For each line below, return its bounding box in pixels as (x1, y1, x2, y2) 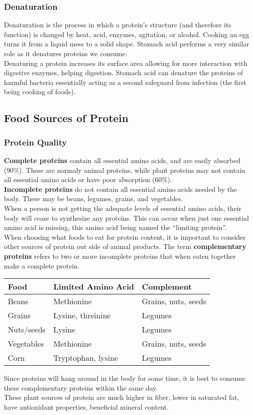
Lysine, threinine (53, 310, 111, 321)
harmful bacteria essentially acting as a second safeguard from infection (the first (4, 77, 247, 87)
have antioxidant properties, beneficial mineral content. (4, 401, 169, 412)
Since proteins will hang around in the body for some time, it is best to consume (4, 373, 246, 383)
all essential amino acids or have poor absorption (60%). (4, 174, 172, 185)
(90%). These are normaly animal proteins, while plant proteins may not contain (4, 165, 245, 175)
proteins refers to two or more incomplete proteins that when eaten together (4, 250, 236, 261)
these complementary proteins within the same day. (4, 382, 158, 393)
